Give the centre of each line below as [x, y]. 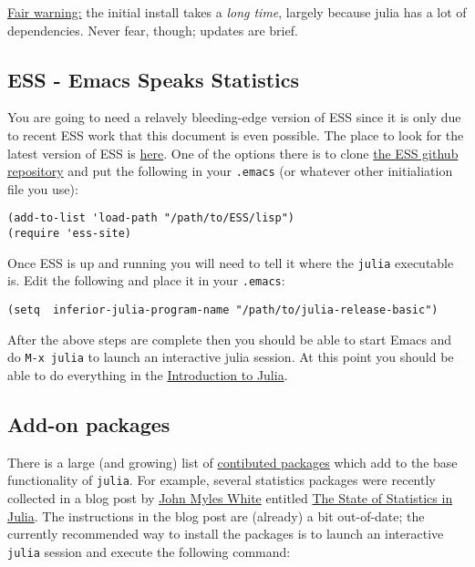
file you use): [43, 188]
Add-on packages [89, 423]
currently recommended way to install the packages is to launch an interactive [226, 534]
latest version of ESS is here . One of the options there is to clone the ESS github [233, 153]
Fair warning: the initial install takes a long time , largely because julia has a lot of [237, 12]
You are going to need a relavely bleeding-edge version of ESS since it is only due [234, 117]
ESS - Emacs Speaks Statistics [154, 79]
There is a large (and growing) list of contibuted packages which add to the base [232, 462]
